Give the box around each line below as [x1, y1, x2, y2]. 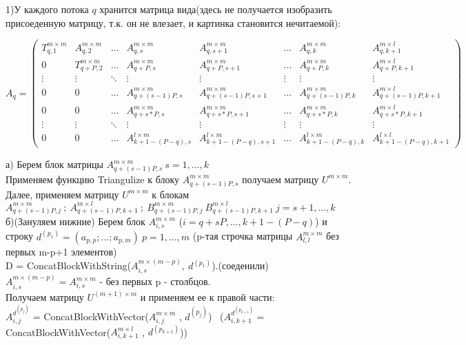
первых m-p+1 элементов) [6, 244, 117, 258]
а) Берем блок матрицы [6, 157, 103, 171]
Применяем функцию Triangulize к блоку [6, 171, 180, 186]
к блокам [152, 187, 190, 201]
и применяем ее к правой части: [140, 289, 275, 304]
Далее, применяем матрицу [6, 187, 119, 201]
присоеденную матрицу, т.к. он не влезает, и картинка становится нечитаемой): [6, 15, 341, 30]
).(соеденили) [212, 258, 269, 273]
